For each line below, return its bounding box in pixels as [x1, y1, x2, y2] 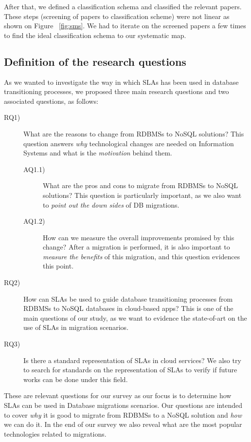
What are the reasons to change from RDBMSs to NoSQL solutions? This [23, 128, 244, 138]
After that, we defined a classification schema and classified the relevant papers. [4, 1, 242, 11]
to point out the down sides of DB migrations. [43, 199, 179, 210]
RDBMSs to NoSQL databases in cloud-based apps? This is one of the [23, 303, 233, 313]
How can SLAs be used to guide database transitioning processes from [23, 293, 233, 304]
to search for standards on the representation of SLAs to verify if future [23, 365, 237, 375]
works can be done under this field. [23, 374, 128, 384]
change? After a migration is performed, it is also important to [43, 242, 230, 252]
